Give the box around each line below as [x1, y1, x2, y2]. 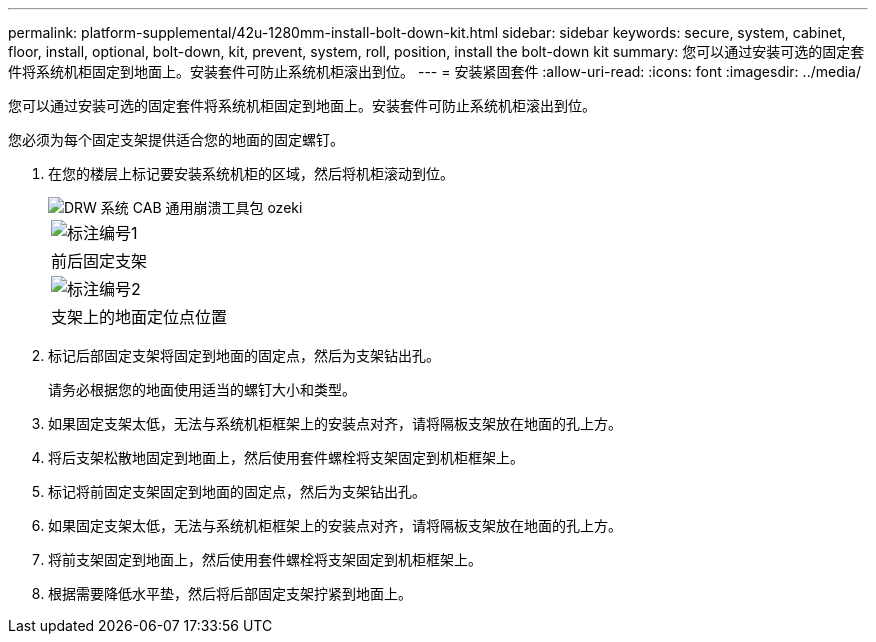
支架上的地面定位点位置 [51, 307, 228, 327]
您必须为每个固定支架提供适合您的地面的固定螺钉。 [8, 131, 344, 148]
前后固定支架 [51, 251, 148, 271]
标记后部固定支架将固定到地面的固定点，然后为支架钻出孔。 [48, 347, 440, 364]
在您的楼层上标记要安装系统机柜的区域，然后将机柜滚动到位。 [48, 165, 454, 182]
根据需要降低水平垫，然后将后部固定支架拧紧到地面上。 [48, 585, 412, 602]
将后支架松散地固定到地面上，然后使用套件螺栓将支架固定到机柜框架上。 [48, 449, 524, 466]
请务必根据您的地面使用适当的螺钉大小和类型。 [48, 381, 356, 398]
